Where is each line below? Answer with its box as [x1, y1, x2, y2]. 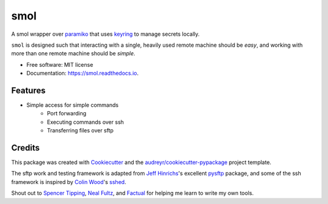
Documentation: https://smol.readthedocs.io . [26, 70, 139, 77]
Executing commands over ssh [47, 118, 125, 126]
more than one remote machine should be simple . [11, 50, 136, 57]
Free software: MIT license [26, 61, 94, 68]
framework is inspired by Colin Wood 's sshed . [11, 178, 127, 185]
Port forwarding [47, 110, 86, 117]
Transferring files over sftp [47, 127, 114, 134]
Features [11, 85, 46, 95]
